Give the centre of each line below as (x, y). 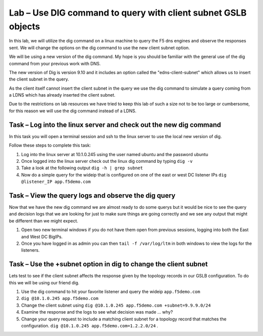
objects (25, 26)
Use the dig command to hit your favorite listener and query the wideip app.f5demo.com (111, 292)
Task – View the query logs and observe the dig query (92, 195)
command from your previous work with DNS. (55, 63)
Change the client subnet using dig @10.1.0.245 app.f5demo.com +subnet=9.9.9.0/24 (116, 305)
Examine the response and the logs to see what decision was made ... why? (97, 312)
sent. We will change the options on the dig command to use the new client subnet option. (99, 48)
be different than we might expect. (44, 221)
